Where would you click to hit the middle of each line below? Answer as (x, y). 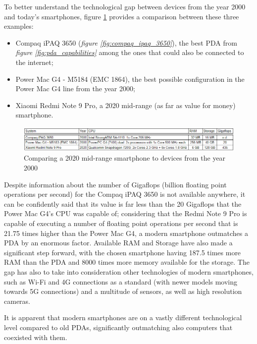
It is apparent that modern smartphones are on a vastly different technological (123, 317)
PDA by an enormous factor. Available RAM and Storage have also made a (118, 243)
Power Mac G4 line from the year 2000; (75, 88)
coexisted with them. (36, 337)
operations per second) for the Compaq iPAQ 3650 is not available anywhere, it (125, 194)
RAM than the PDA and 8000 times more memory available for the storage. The (127, 262)
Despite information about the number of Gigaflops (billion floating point (115, 184)
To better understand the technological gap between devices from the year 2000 (125, 6)
